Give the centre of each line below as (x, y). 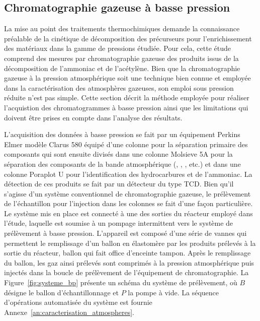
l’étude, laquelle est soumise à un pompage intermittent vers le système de (119, 223)
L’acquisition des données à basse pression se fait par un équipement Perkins (122, 134)
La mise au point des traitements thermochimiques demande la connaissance (122, 28)
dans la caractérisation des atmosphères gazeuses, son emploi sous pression (119, 87)
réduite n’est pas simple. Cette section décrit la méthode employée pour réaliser (127, 98)
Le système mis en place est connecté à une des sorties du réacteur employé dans (128, 213)
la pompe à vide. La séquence (173, 292)
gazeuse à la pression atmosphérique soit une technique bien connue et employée (127, 78)
